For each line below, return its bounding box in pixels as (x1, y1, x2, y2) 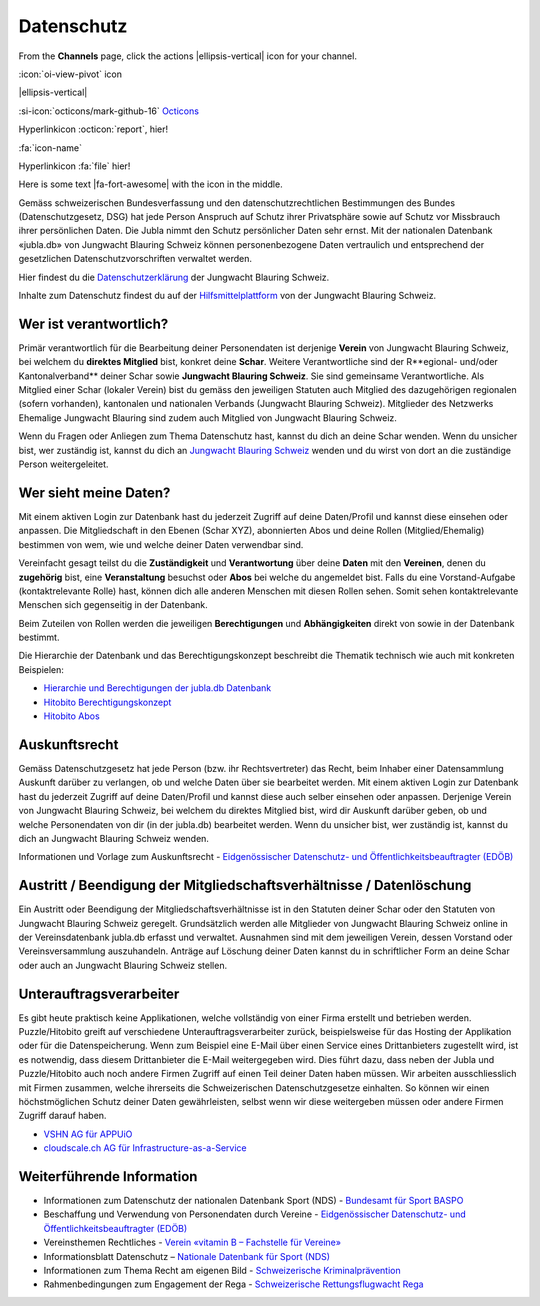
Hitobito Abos (43, 710, 100, 722)
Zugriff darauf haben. (18, 1110, 107, 1122)
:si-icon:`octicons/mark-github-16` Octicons (18, 105, 200, 117)
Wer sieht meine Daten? (18, 484, 171, 501)
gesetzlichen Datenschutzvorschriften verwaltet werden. (18, 253, 253, 265)
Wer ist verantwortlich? (18, 315, 169, 332)
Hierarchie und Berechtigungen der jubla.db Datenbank (43, 682, 272, 694)
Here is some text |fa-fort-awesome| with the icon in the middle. (18, 178, 284, 190)
